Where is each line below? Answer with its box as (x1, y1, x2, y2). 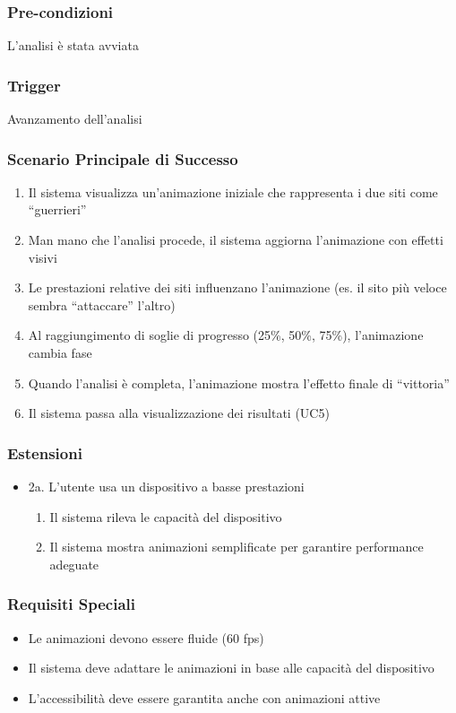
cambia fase (28, 343, 92, 361)
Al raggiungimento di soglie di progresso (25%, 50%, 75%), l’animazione (28, 326, 424, 344)
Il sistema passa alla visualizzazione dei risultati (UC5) (28, 404, 330, 422)
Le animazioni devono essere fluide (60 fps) (28, 628, 264, 647)
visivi (28, 248, 57, 266)
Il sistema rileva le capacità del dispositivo (49, 507, 282, 526)
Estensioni (7, 441, 82, 464)
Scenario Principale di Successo (7, 147, 238, 170)
